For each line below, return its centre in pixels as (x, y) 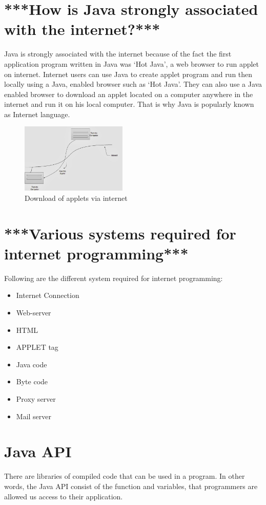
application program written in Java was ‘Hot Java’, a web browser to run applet (131, 63)
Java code (32, 364)
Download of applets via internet (76, 198)
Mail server (34, 416)
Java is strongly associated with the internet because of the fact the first (118, 54)
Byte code (32, 381)
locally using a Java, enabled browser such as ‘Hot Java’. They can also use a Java (133, 84)
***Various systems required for (120, 233)
